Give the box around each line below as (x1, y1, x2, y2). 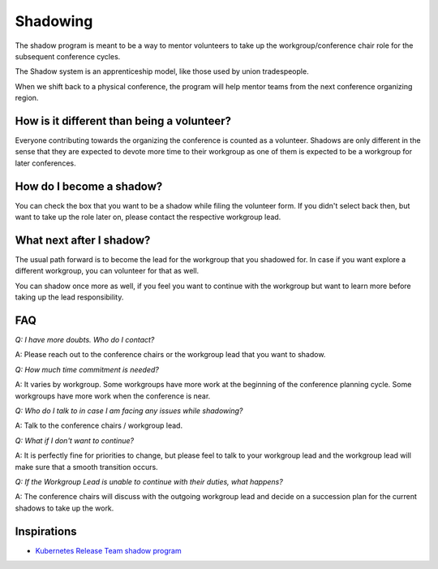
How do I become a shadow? (15, 179, 163, 193)
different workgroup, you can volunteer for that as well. (15, 266, 200, 276)
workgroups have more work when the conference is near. (15, 390, 211, 401)
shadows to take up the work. (15, 503, 114, 513)
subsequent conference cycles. (15, 51, 121, 61)
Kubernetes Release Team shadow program (35, 545, 182, 555)
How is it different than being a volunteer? (15, 114, 231, 127)
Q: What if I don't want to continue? (15, 435, 134, 446)
